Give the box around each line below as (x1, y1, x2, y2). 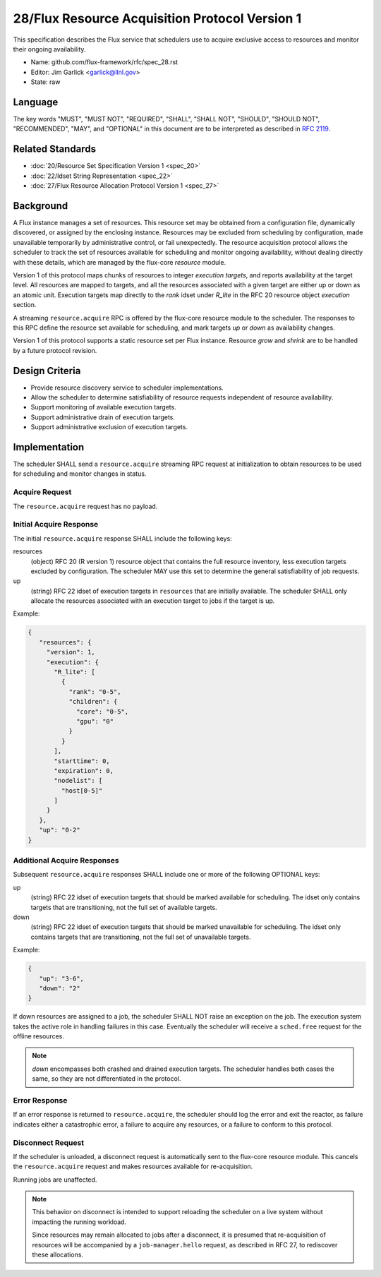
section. (13, 301, 37, 309)
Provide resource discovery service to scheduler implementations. (30, 383, 224, 392)
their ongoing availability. (13, 44, 86, 53)
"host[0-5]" (61, 786, 103, 794)
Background (13, 200, 68, 212)
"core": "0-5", (76, 707, 129, 716)
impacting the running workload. (32, 1218, 127, 1226)
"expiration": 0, (54, 767, 114, 774)
